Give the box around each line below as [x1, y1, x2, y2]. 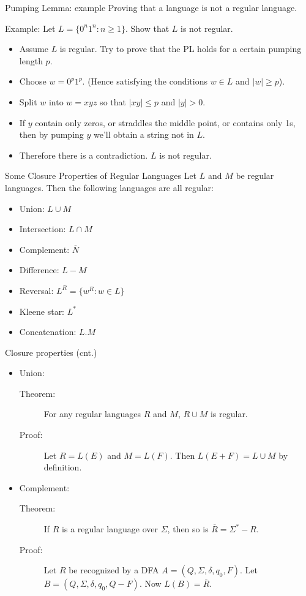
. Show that [125, 21, 170, 34]
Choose [19, 75, 47, 88]
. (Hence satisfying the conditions [82, 75, 208, 88]
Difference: [19, 263, 59, 276]
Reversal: [19, 284, 54, 296]
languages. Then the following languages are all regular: [5, 181, 214, 194]
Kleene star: [19, 304, 65, 317]
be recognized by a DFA [69, 564, 159, 576]
